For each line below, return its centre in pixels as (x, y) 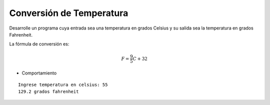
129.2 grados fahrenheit (48, 92)
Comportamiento (39, 73)
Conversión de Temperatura (69, 13)
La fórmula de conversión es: (39, 44)
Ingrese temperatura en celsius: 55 (63, 84)
